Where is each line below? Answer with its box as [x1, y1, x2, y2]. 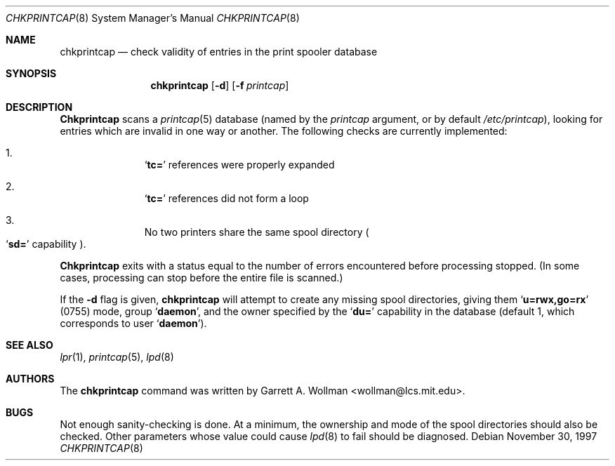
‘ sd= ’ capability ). [6, 238, 86, 250]
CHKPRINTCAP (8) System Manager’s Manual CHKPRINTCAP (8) [6, 12, 300, 24]
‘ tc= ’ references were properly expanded [144, 159, 335, 171]
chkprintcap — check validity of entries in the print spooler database [60, 46, 378, 58]
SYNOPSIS [6, 67, 57, 79]
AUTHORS [6, 373, 55, 385]
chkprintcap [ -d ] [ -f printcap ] [150, 79, 289, 91]
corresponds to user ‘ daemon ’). [60, 317, 207, 329]
